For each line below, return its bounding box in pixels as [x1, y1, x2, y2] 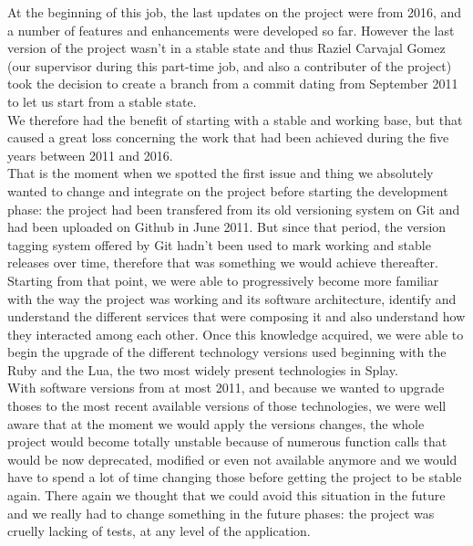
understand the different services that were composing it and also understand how [7, 307, 466, 326]
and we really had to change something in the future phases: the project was [7, 503, 435, 522]
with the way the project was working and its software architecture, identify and [7, 289, 457, 308]
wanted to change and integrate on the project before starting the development [7, 181, 448, 200]
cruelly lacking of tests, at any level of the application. [7, 521, 311, 541]
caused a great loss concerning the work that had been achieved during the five [7, 128, 449, 147]
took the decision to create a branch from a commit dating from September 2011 [7, 74, 458, 93]
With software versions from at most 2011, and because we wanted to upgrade [7, 378, 445, 397]
